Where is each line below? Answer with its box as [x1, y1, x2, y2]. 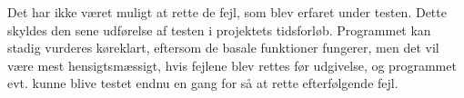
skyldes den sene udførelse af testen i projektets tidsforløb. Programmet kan [7, 20, 431, 39]
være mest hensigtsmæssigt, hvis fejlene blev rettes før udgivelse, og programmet [7, 55, 457, 74]
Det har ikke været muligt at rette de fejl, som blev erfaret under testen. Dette [7, 3, 447, 21]
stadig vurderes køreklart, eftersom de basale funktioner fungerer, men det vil [7, 38, 439, 57]
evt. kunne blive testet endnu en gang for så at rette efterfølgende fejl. [7, 73, 398, 93]
